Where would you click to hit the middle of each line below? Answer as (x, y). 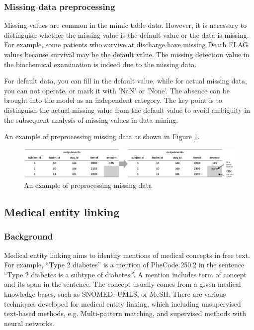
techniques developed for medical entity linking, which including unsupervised (123, 303)
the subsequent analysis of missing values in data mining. (91, 120)
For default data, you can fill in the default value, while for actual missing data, (126, 81)
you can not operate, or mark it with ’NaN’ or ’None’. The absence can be (117, 90)
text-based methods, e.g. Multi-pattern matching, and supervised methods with (125, 313)
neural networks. (29, 323)
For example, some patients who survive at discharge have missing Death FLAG (126, 44)
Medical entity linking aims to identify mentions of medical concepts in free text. (127, 255)
